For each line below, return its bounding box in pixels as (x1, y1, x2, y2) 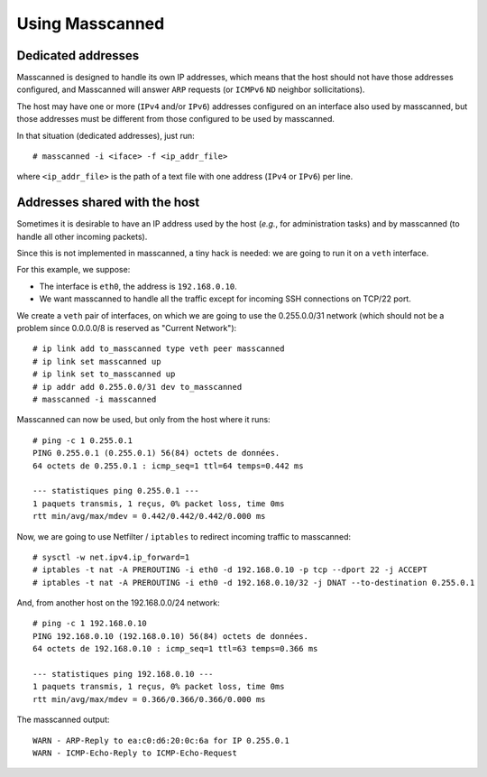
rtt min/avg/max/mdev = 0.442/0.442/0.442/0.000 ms (32, 511, 266, 522)
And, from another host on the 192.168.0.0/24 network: (16, 597, 220, 608)
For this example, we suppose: (16, 264, 131, 275)
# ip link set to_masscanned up (32, 369, 176, 379)
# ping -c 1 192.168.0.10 (32, 618, 148, 629)
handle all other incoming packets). (16, 231, 148, 242)
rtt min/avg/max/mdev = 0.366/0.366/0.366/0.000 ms (32, 694, 266, 704)
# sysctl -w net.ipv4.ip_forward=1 (32, 551, 190, 562)
